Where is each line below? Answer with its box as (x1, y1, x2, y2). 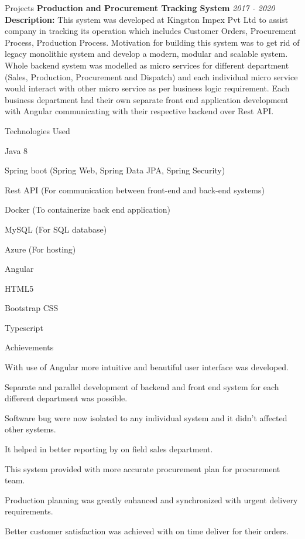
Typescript (5, 321, 43, 333)
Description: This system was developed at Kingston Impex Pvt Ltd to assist (5, 13, 289, 25)
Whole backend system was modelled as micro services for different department (5, 59, 289, 71)
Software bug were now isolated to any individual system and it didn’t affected (5, 411, 287, 424)
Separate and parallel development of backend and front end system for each (5, 380, 279, 393)
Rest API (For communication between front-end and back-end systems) (5, 183, 265, 196)
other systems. (5, 423, 56, 435)
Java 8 (5, 144, 28, 156)
